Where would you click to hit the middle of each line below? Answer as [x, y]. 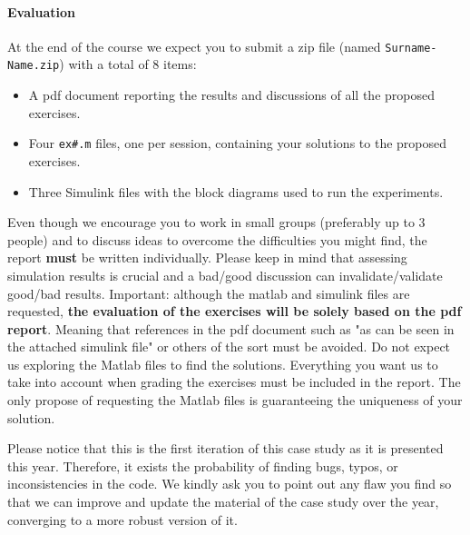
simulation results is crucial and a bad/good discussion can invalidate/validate [225, 275]
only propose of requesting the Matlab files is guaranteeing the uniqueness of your [235, 400]
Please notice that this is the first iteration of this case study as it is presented [225, 448]
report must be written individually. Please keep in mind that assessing [207, 258]
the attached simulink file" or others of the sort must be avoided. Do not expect [229, 347]
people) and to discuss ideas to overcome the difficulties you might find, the [217, 239]
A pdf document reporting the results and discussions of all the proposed [231, 95]
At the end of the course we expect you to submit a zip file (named [194, 46]
